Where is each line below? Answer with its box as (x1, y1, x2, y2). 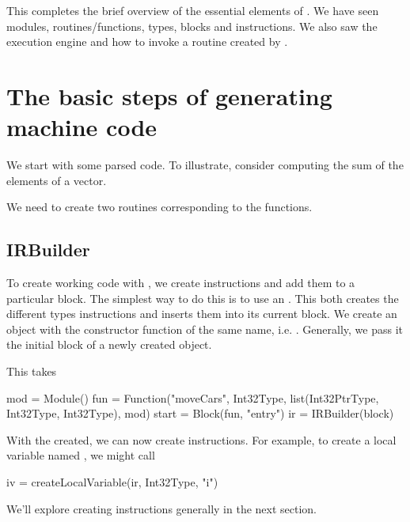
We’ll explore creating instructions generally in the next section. (6, 500, 317, 516)
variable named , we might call (6, 447, 155, 463)
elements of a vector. (6, 172, 107, 188)
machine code (6, 111, 158, 143)
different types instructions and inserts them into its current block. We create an (6, 305, 397, 322)
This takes (6, 363, 57, 380)
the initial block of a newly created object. (6, 336, 212, 353)
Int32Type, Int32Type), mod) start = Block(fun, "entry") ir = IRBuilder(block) (6, 405, 394, 422)
